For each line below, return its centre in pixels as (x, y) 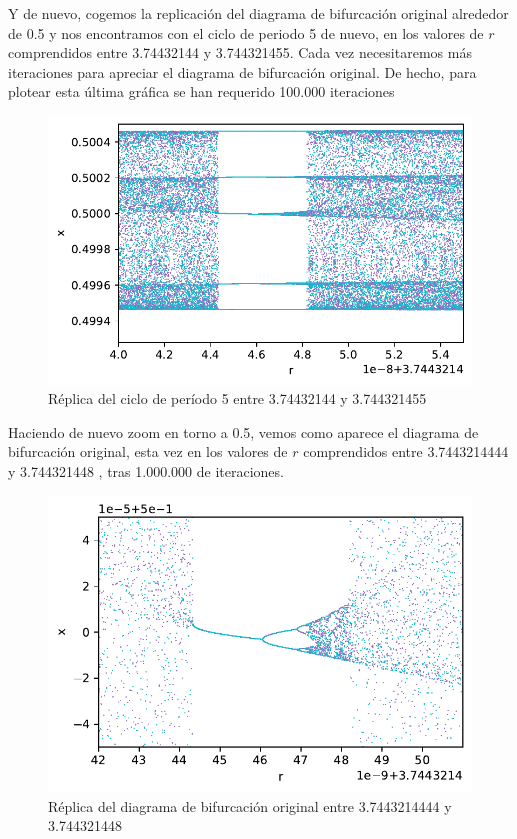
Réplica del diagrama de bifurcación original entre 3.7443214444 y (250, 805)
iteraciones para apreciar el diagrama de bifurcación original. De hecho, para (242, 71)
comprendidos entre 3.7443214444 (406, 451)
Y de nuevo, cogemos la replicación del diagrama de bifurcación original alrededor (258, 13)
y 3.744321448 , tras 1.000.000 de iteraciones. (146, 470)
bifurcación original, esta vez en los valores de (148, 451)
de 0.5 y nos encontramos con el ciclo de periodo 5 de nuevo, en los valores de (246, 32)
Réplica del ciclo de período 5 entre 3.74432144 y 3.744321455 (237, 398)
